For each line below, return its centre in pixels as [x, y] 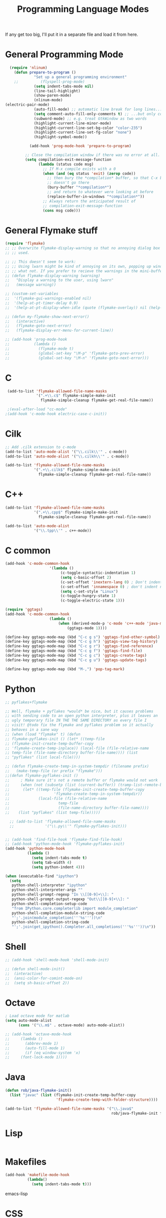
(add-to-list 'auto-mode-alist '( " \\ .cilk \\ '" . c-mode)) [66, 452]
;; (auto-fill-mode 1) [35, 1048]
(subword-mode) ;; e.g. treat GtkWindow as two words [90, 118]
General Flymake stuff [51, 230]
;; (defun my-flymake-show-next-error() [47, 316]
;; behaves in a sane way [32, 730]
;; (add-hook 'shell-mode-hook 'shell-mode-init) [57, 960]
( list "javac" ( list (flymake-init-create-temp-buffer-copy [73, 1095]
